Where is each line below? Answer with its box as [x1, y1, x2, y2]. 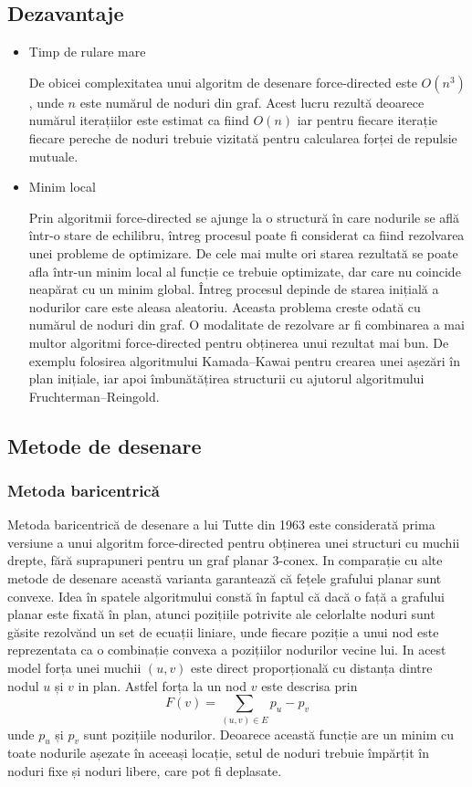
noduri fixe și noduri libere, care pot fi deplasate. [7, 761, 282, 780]
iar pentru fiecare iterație [297, 110, 438, 130]
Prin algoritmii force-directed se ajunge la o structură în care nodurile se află [28, 207, 460, 226]
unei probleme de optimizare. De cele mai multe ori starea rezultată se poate [28, 243, 458, 262]
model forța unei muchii [7, 658, 142, 677]
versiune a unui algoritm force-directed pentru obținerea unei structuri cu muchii [7, 532, 460, 551]
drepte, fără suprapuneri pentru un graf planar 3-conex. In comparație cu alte [7, 551, 443, 570]
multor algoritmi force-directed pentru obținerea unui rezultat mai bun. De [28, 332, 449, 352]
